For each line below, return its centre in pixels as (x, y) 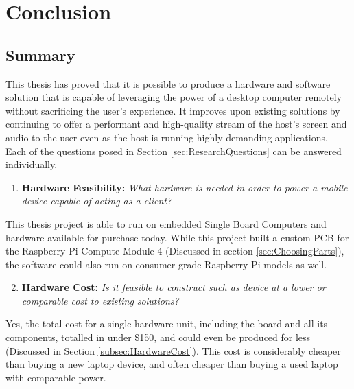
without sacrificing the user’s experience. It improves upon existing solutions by (173, 110)
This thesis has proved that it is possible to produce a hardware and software (168, 83)
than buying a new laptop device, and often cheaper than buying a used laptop (172, 364)
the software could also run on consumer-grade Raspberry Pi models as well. (166, 264)
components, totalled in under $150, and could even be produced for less (158, 337)
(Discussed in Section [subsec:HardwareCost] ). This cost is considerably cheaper (173, 350)
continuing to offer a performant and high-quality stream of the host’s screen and (176, 124)
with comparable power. (56, 377)
